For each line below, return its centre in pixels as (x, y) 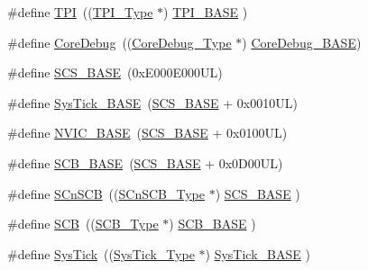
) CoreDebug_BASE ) (302, 42)
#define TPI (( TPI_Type (80, 12)
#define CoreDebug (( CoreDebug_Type (120, 42)
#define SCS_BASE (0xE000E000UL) (115, 72)
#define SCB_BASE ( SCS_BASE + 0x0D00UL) (145, 162)
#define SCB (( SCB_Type (83, 224)
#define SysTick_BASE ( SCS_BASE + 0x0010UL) (152, 102)
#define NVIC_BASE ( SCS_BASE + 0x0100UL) (147, 133)
